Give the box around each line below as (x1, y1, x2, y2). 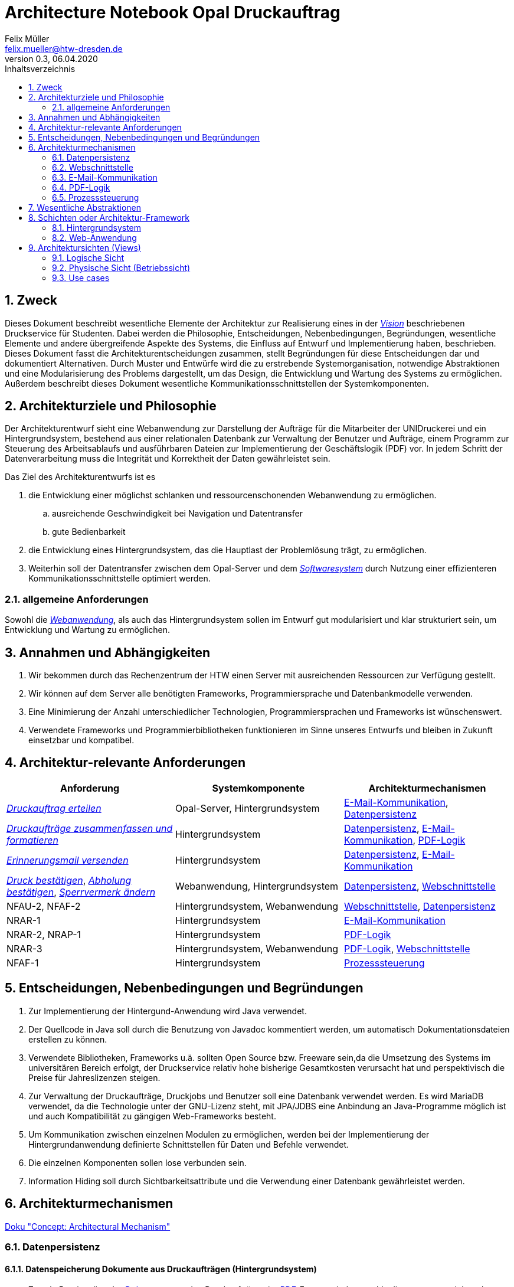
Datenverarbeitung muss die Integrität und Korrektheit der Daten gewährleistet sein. (5, 453, 330, 464)
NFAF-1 (6, 956, 39, 969)
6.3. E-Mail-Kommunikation (52, 172, 158, 182)
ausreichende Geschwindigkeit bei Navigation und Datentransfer (52, 508, 303, 519)
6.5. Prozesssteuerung (52, 192, 139, 202)
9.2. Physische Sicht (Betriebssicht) (52, 262, 191, 273)
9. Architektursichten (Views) (28, 242, 141, 253)
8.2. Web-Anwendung (52, 232, 137, 243)
